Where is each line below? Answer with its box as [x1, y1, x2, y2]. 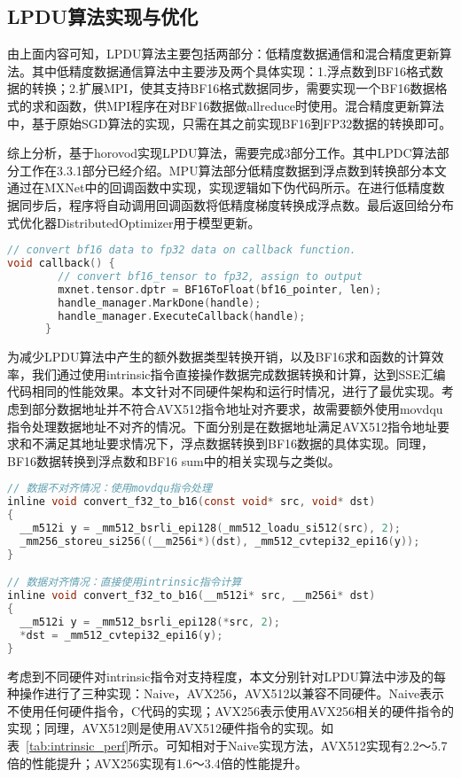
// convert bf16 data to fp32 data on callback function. [7, 244, 356, 257]
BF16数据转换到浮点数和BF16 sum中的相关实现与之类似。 [7, 451, 340, 470]
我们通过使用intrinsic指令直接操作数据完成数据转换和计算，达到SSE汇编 [31, 364, 446, 383]
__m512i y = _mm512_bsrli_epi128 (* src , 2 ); [20, 615, 280, 628]
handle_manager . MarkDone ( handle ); [58, 296, 262, 309]
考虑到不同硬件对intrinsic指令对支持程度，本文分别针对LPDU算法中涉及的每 [7, 666, 446, 685]
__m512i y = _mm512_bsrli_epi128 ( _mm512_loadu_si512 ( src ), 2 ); [20, 522, 401, 535]
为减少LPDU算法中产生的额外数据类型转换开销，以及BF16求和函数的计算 [7, 347, 432, 366]
